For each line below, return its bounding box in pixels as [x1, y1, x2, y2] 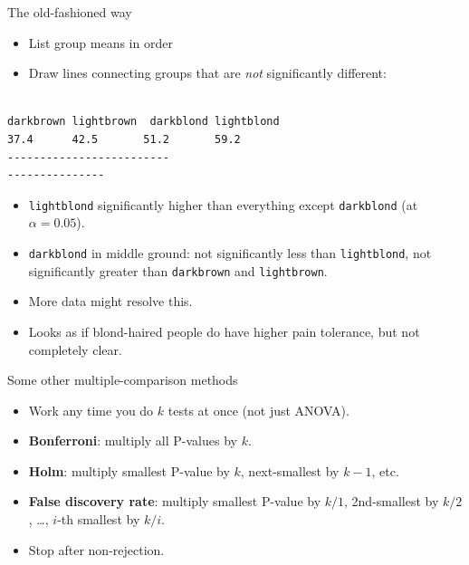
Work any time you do [28, 400, 154, 419]
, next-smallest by [240, 461, 340, 480]
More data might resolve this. [28, 292, 193, 311]
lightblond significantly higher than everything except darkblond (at [28, 195, 418, 214]
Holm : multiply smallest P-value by [28, 461, 230, 480]
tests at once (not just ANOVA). [167, 400, 349, 419]
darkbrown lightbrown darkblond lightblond [7, 115, 280, 129]
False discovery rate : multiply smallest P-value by [28, 492, 321, 511]
